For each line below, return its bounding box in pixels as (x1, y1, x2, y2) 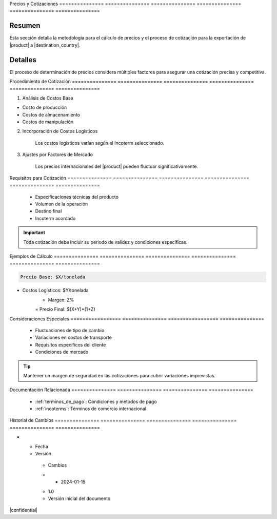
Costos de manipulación (22, 119, 74, 125)
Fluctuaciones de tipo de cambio (35, 327, 105, 333)
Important (23, 229, 46, 236)
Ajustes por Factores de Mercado (22, 151, 93, 158)
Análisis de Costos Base (22, 95, 74, 101)
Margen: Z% (48, 297, 74, 303)
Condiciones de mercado (35, 349, 89, 355)
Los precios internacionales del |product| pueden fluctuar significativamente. (35, 163, 199, 169)
